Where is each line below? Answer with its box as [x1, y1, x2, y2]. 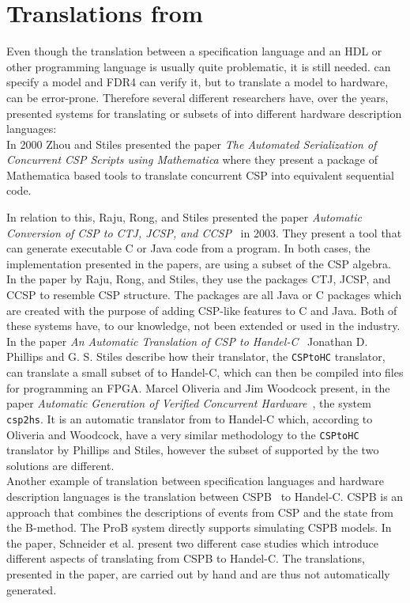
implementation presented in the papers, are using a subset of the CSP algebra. [6, 255, 391, 271]
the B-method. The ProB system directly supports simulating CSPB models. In [6, 519, 392, 536]
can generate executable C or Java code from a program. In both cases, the [6, 240, 371, 256]
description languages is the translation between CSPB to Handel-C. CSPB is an [6, 487, 404, 504]
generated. [6, 581, 57, 597]
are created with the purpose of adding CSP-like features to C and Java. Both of [6, 301, 397, 318]
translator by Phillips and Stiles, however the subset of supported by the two [6, 442, 379, 458]
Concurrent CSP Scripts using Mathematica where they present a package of [6, 151, 378, 168]
